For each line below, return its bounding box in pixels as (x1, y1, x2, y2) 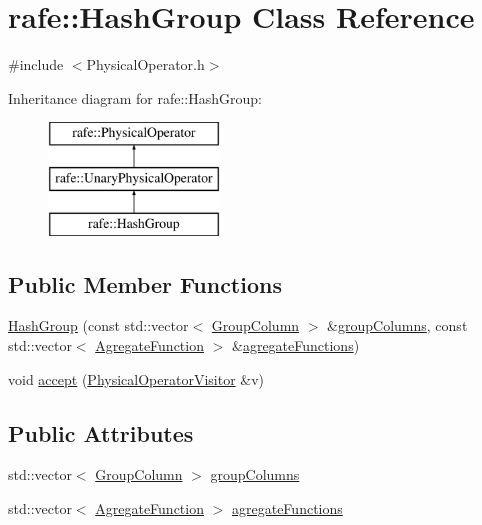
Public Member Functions (8, 268, 282, 299)
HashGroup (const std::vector (8, 315, 189, 336)
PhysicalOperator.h (86, 54, 205, 75)
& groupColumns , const (327, 315, 468, 336)
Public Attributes (8, 417, 194, 448)
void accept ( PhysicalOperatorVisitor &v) (8, 368, 265, 389)
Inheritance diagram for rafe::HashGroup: (8, 87, 262, 108)
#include (8, 54, 64, 75)
